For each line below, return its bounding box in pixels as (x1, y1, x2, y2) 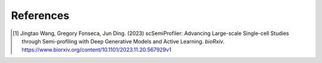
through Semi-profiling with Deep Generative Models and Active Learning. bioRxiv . (21, 37, 225, 45)
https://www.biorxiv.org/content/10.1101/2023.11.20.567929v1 (21, 46, 172, 53)
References (11, 9, 70, 22)
